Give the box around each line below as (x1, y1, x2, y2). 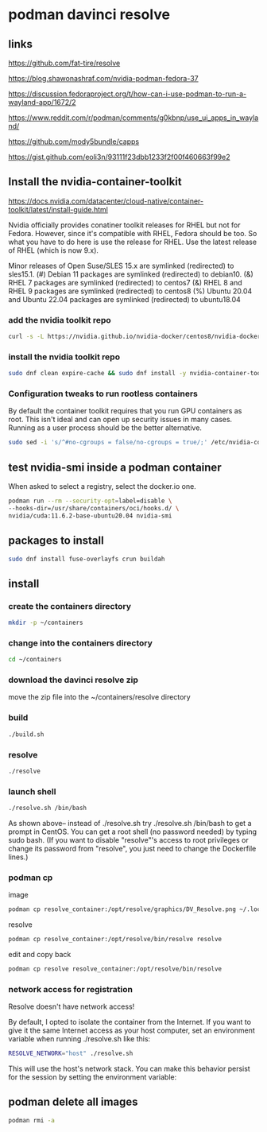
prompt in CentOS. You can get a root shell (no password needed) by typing (8, 827, 257, 836)
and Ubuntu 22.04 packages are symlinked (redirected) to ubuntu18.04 (8, 294, 241, 304)
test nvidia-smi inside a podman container (8, 460, 222, 474)
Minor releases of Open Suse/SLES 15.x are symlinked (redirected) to (8, 261, 234, 270)
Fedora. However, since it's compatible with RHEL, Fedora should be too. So (8, 228, 257, 238)
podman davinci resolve (8, 6, 171, 24)
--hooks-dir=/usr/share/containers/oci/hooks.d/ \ (8, 505, 180, 513)
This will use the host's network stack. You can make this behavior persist (8, 1064, 250, 1074)
